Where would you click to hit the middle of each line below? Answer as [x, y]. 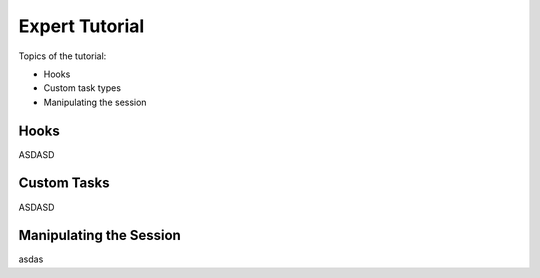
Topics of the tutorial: [62, 56]
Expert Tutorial [81, 26]
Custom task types [82, 88]
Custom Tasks [64, 183]
